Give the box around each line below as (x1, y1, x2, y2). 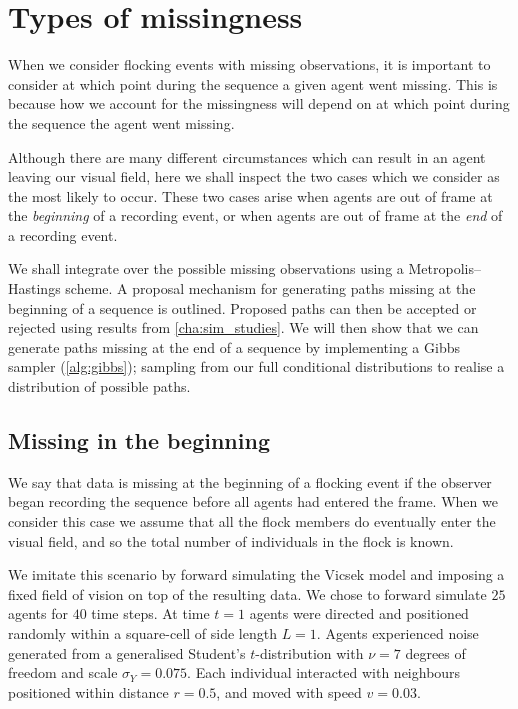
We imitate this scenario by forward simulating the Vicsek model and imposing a (8, 564, 505, 585)
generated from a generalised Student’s (8, 642, 246, 663)
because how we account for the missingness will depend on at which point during (8, 93, 510, 114)
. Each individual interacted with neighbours (187, 662, 461, 683)
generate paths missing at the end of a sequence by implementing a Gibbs (8, 336, 460, 357)
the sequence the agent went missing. (8, 112, 235, 133)
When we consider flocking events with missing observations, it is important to (8, 54, 491, 75)
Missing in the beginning (8, 425, 270, 456)
